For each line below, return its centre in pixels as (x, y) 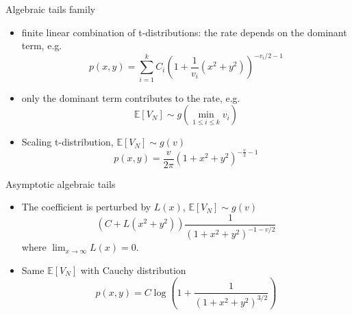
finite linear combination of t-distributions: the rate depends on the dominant (184, 32)
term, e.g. (42, 45)
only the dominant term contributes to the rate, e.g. (131, 97)
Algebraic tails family (51, 9)
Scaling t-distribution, (67, 142)
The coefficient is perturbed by (86, 207)
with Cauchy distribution (133, 270)
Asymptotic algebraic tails (61, 183)
